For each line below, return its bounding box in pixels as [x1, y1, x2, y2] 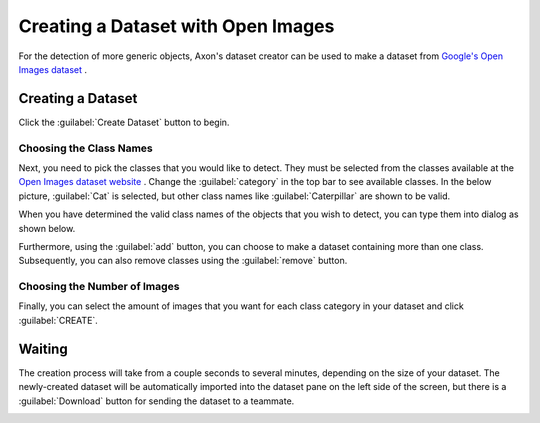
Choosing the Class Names [18, 141, 154, 155]
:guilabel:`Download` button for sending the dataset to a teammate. [18, 395, 295, 407]
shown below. [18, 222, 76, 234]
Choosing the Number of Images [18, 280, 180, 294]
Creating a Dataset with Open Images [18, 15, 335, 37]
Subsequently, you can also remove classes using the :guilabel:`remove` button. [18, 255, 348, 267]
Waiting [18, 340, 69, 357]
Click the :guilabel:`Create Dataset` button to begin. [18, 116, 230, 128]
